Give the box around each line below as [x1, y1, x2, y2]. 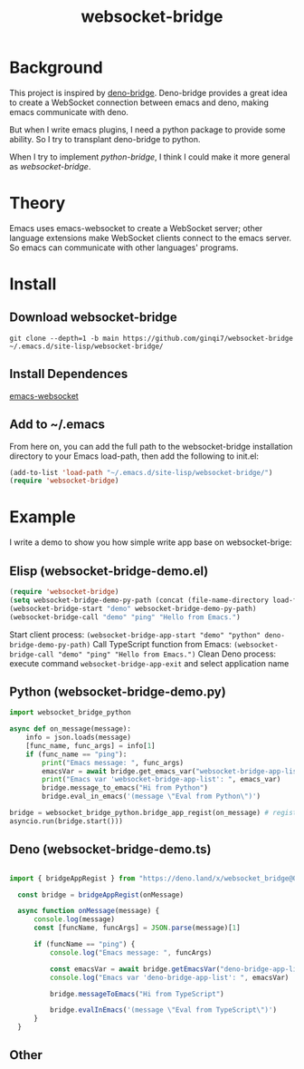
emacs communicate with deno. [9, 106, 129, 117]
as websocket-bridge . [9, 160, 91, 171]
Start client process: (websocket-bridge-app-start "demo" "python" [9, 628, 261, 640]
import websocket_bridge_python [9, 708, 131, 717]
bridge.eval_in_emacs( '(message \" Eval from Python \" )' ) [42, 792, 261, 802]
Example [9, 507, 76, 528]
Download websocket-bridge [9, 310, 178, 326]
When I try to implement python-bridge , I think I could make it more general [9, 151, 290, 162]
